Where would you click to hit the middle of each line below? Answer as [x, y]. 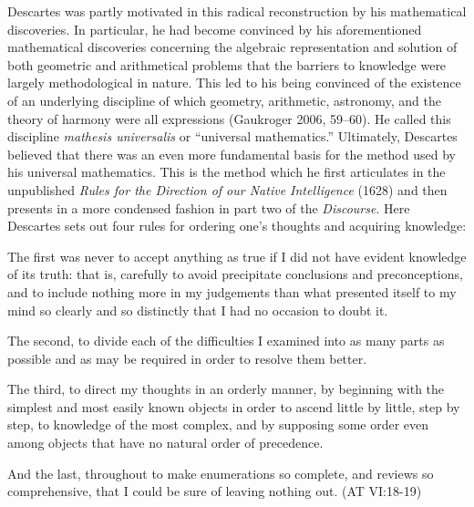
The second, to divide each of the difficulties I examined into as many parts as [226, 341]
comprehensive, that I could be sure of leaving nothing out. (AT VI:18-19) [215, 491]
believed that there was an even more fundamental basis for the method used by [232, 154]
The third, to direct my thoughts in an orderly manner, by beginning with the [226, 389]
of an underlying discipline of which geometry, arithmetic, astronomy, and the [224, 100]
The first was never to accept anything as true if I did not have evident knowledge [237, 256]
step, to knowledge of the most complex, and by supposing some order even [218, 424]
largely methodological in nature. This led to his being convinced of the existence [234, 83]
